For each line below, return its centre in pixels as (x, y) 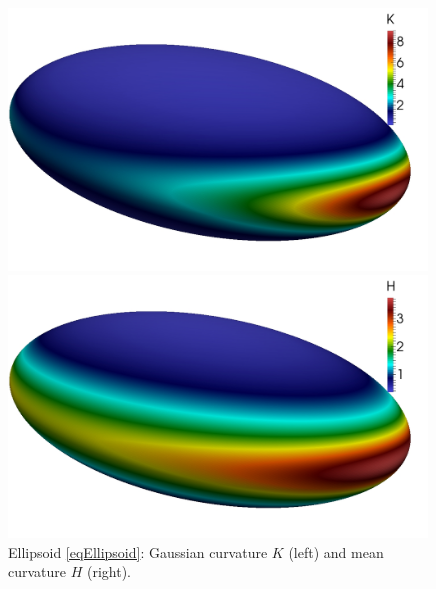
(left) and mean (336, 551)
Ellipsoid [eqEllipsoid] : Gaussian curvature (138, 551)
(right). (109, 571)
